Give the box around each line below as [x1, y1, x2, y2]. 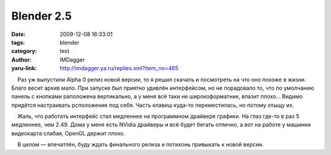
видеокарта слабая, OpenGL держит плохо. [11, 129, 126, 137]
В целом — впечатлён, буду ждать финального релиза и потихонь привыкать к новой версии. [17, 141, 264, 148]
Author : [11, 56, 32, 63]
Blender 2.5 [11, 9, 72, 23]
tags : [11, 38, 25, 46]
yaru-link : [11, 65, 37, 72]
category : [11, 48, 37, 55]
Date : [11, 31, 26, 38]
